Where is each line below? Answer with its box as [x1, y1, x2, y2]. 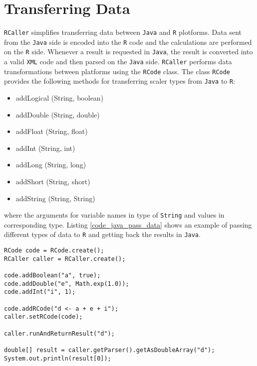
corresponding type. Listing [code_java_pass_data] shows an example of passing [4, 219, 252, 230]
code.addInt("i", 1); [4, 288, 76, 296]
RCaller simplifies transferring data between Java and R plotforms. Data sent [4, 27, 242, 37]
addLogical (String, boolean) [15, 93, 104, 103]
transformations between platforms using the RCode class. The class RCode [4, 66, 231, 76]
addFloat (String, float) [15, 126, 88, 136]
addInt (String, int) [15, 142, 75, 153]
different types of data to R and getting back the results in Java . [4, 229, 201, 240]
